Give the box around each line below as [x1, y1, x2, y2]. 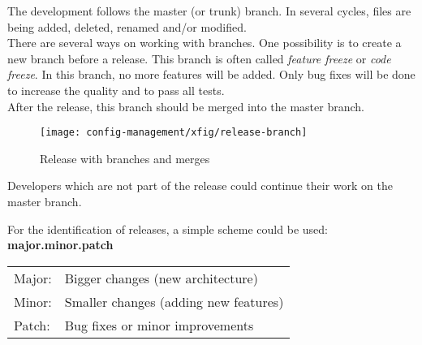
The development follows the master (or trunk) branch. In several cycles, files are [7, 2, 411, 19]
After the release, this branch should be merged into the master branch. [7, 97, 364, 114]
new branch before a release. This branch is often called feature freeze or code [7, 50, 391, 67]
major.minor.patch [7, 236, 114, 253]
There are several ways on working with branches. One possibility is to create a [7, 34, 402, 51]
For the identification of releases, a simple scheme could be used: [7, 220, 328, 237]
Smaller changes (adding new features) [64, 291, 284, 311]
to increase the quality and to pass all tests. [7, 81, 225, 98]
